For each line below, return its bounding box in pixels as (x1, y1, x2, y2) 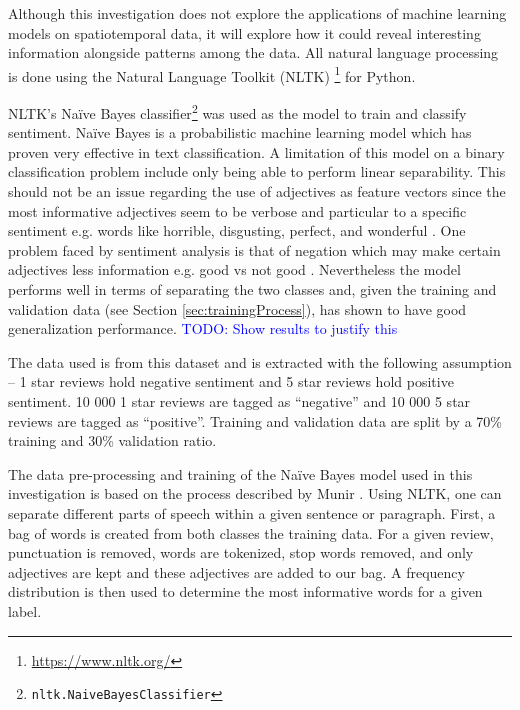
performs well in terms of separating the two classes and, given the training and (8, 279, 497, 300)
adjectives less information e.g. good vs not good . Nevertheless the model (8, 259, 461, 280)
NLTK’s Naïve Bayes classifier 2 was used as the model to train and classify (8, 100, 467, 123)
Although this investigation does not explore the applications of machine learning (8, 3, 507, 23)
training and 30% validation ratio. (8, 430, 217, 451)
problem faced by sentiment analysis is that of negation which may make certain (8, 239, 501, 260)
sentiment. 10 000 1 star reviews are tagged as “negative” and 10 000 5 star (8, 391, 471, 411)
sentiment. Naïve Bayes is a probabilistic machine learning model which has (8, 122, 472, 143)
